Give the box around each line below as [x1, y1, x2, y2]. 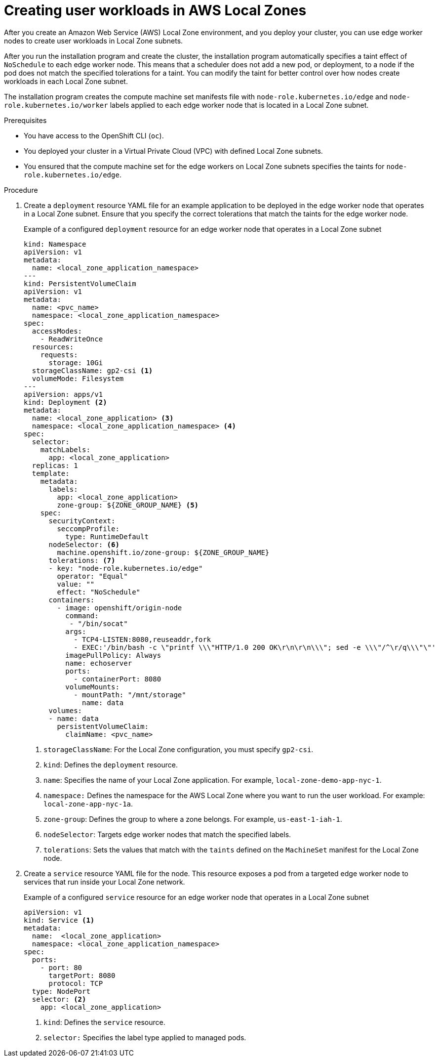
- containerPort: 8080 [74, 675, 161, 683]
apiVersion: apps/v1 [24, 390, 103, 398]
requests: [40, 350, 78, 359]
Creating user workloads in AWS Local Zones [4, 2, 307, 19]
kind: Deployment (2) [24, 398, 107, 406]
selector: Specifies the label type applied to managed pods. [43, 1033, 246, 1042]
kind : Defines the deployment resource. [43, 760, 178, 769]
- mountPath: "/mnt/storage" [74, 690, 186, 699]
